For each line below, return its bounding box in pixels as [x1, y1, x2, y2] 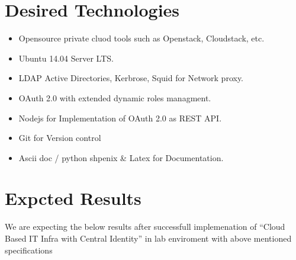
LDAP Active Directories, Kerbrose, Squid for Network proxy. [18, 72, 244, 84]
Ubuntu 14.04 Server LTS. [18, 52, 114, 64]
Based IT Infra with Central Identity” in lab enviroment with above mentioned [5, 232, 292, 244]
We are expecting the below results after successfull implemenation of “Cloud [5, 220, 285, 233]
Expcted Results [5, 186, 141, 210]
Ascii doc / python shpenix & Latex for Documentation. [18, 151, 224, 163]
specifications [5, 243, 53, 256]
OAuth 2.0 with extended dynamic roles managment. [18, 91, 211, 104]
